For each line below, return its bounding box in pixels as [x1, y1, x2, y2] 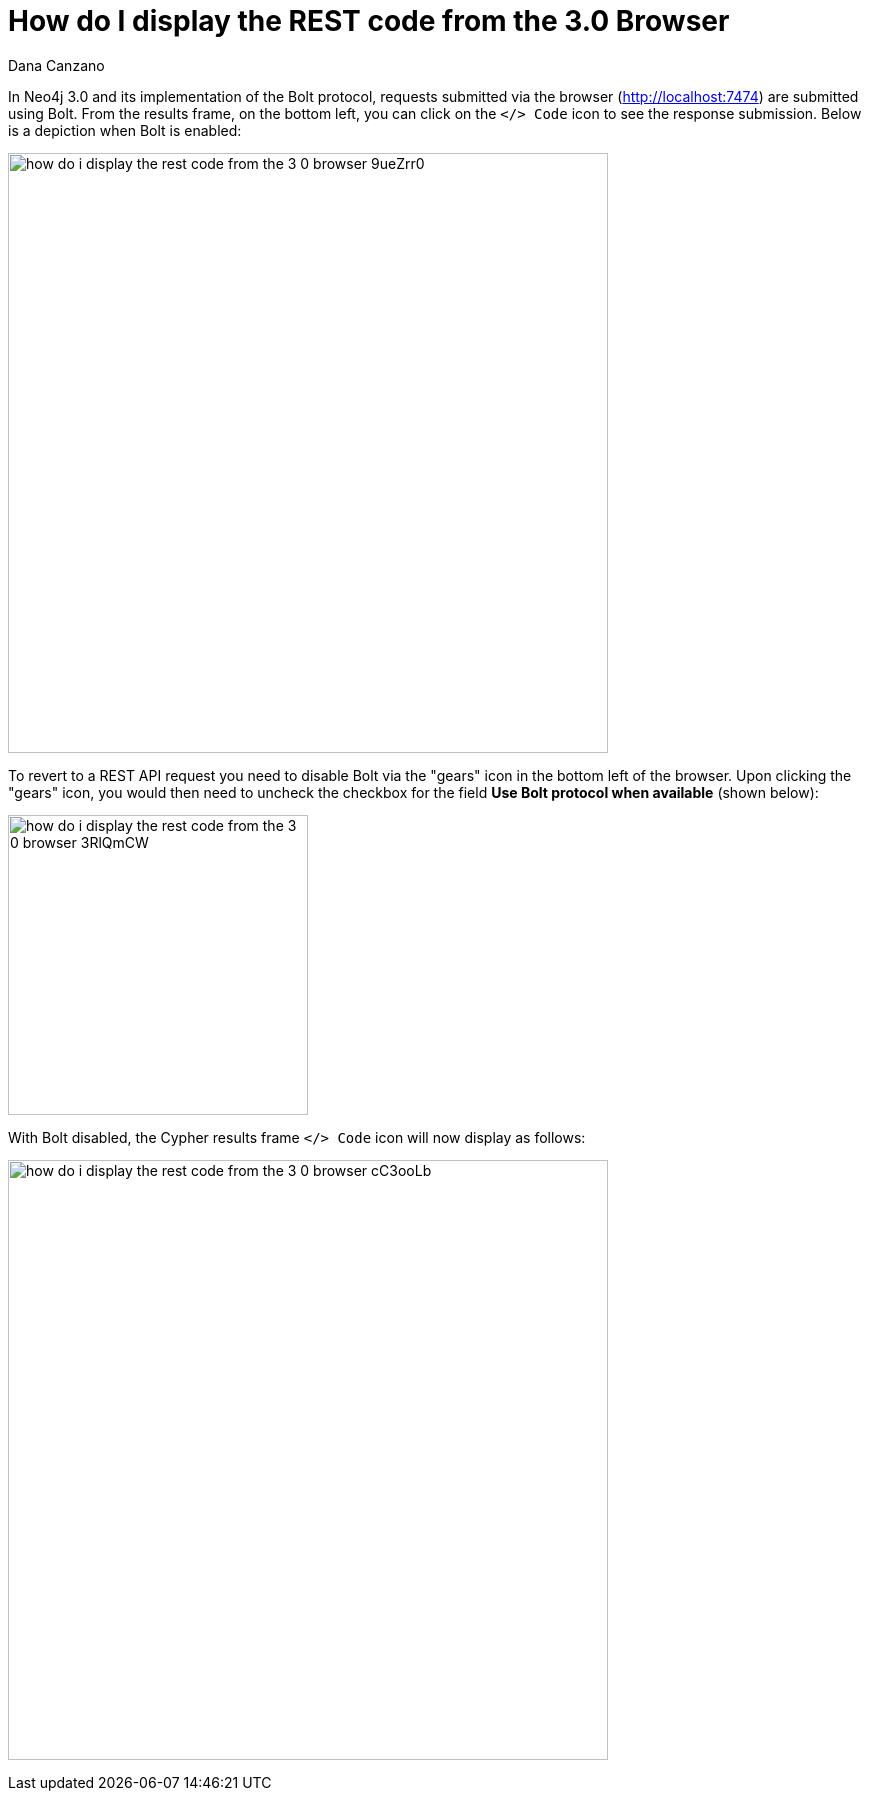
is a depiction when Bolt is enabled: [8, 121, 242, 139]
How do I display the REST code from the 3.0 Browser [8, 4, 730, 38]
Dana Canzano [8, 56, 105, 74]
